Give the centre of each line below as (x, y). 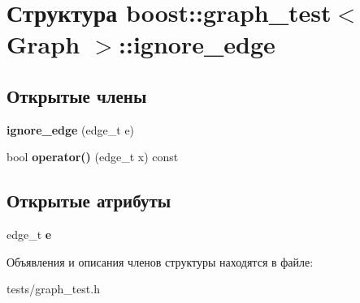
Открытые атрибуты (89, 201)
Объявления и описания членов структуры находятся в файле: (160, 261)
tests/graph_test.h (53, 289)
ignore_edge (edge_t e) (71, 129)
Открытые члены (77, 95)
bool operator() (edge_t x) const (93, 157)
